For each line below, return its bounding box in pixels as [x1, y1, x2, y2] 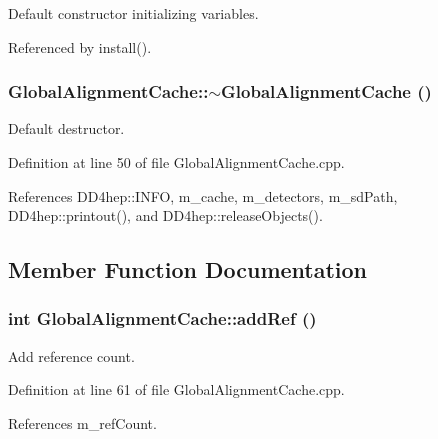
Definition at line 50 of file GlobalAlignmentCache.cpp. [8, 152, 345, 172]
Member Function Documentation [8, 254, 368, 285]
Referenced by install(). [8, 36, 152, 57]
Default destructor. [8, 118, 125, 139]
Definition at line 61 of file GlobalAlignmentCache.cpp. [8, 379, 345, 400]
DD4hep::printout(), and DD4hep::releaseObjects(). [8, 205, 323, 226]
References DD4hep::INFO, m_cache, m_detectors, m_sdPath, [8, 185, 398, 206]
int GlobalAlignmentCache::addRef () [8, 306, 317, 331]
